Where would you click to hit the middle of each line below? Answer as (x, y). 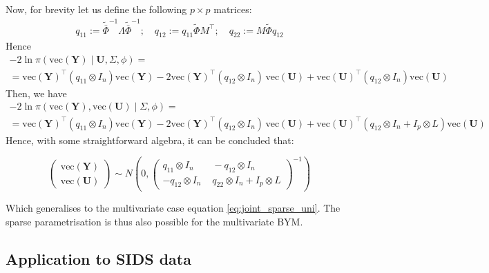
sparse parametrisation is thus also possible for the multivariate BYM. (154, 221)
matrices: (233, 9)
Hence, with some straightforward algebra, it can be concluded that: (150, 140)
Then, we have (36, 93)
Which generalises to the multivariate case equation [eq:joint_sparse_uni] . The (173, 208)
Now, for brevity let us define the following (96, 9)
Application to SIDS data (98, 258)
